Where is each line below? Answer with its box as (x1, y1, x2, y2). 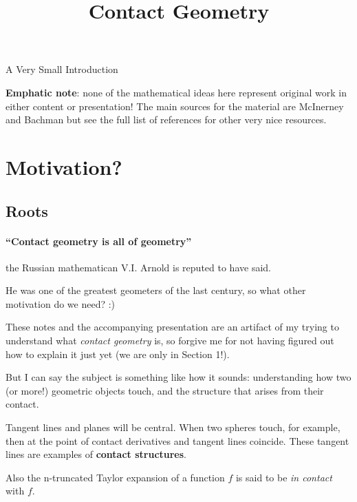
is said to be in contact (235, 470, 332, 484)
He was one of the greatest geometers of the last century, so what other (6, 283, 306, 297)
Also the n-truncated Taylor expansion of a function (6, 470, 225, 484)
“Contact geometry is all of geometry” (6, 233, 192, 248)
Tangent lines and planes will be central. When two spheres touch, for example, (6, 420, 340, 435)
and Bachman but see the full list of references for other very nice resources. (6, 112, 327, 127)
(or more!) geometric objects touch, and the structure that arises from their (6, 383, 324, 397)
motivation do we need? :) (6, 296, 116, 311)
